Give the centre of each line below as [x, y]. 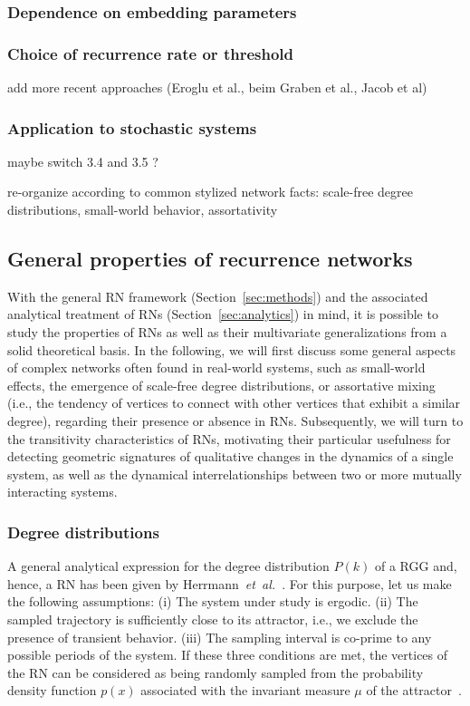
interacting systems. [62, 492]
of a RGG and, [416, 566]
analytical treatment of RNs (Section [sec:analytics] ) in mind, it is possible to [223, 314]
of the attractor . [414, 690]
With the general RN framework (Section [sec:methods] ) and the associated [218, 296]
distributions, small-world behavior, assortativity [143, 210]
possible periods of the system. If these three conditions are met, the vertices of [228, 655]
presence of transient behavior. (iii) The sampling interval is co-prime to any [220, 637]
